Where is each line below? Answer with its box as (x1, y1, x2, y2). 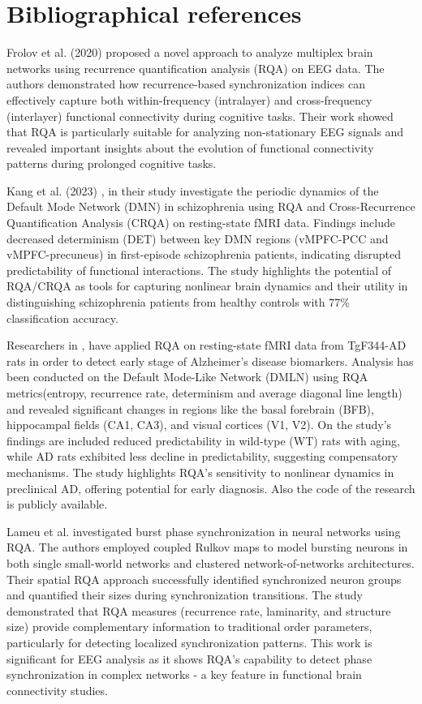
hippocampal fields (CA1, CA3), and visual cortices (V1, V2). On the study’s (6, 416, 392, 433)
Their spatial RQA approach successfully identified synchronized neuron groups (6, 570, 402, 587)
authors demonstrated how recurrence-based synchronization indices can (6, 75, 366, 92)
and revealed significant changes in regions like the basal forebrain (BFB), (6, 400, 374, 417)
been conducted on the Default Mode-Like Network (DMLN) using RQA (6, 368, 368, 385)
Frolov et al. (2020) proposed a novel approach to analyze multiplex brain (6, 44, 373, 61)
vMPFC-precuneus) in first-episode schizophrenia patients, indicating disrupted (6, 246, 402, 263)
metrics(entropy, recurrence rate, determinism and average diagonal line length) (6, 384, 403, 401)
